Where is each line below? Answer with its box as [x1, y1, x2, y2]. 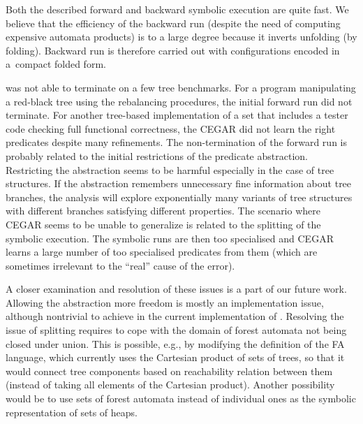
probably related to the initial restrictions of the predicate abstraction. [6, 148, 308, 163]
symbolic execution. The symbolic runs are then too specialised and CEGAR [6, 231, 334, 245]
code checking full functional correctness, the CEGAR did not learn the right [6, 121, 336, 136]
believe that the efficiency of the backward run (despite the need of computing [6, 15, 341, 30]
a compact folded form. [6, 57, 106, 71]
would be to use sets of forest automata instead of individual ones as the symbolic [6, 391, 356, 406]
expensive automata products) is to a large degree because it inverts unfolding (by [6, 29, 357, 44]
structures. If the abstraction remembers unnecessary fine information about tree [6, 176, 352, 191]
